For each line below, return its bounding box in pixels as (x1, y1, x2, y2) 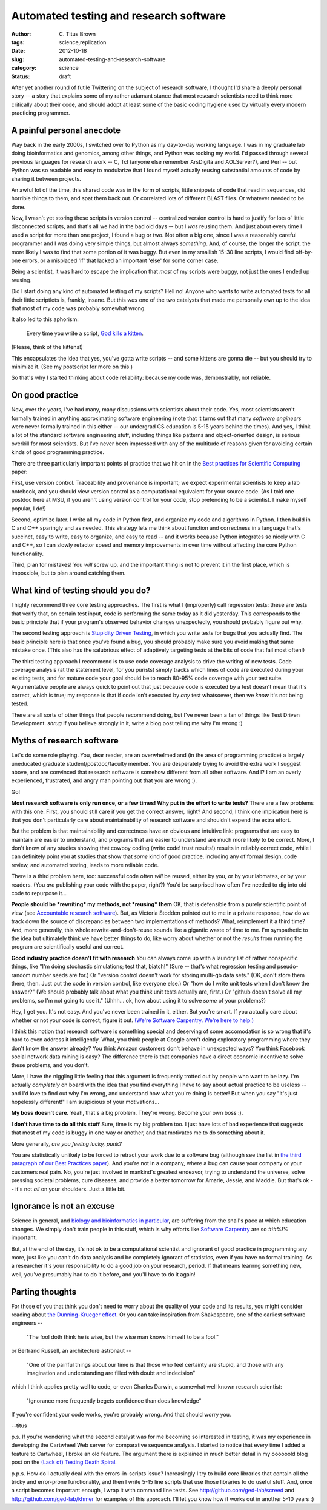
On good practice (11, 390, 78, 401)
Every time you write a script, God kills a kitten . (26, 330, 144, 337)
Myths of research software (11, 736, 119, 746)
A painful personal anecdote (11, 125, 121, 135)
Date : (11, 47, 25, 55)
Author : (11, 30, 31, 38)
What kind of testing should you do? (11, 586, 151, 596)
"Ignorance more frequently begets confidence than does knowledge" (26, 1397, 202, 1404)
